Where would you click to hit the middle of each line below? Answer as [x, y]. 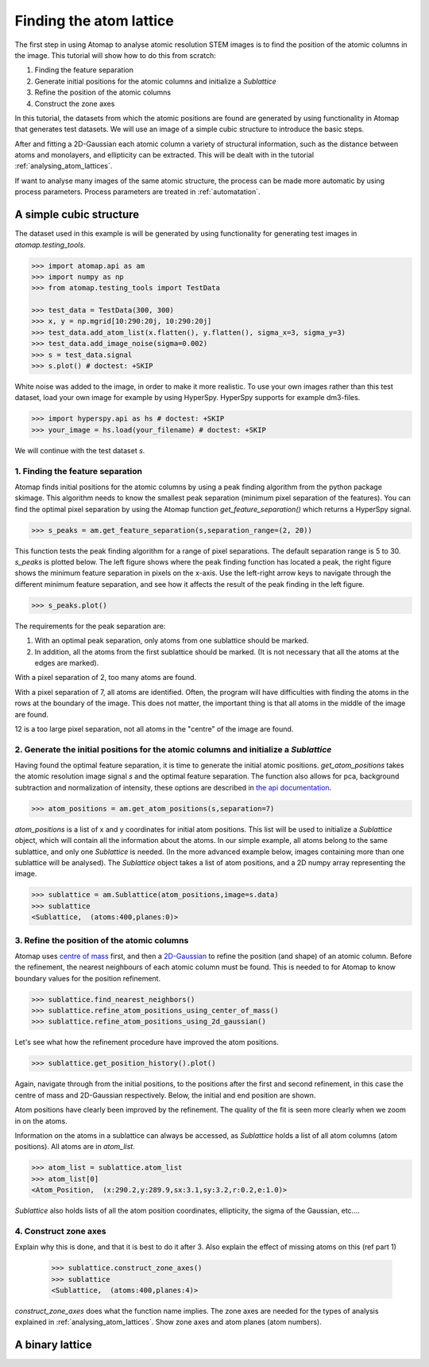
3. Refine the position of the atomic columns [102, 940]
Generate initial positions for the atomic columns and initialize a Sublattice [156, 81]
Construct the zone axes [75, 103]
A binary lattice [53, 1345]
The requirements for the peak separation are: [90, 626]
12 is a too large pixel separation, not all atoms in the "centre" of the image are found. [154, 728]
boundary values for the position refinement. [88, 978]
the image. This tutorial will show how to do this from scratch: [115, 55]
